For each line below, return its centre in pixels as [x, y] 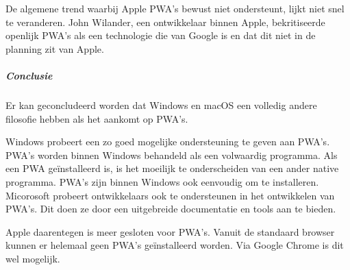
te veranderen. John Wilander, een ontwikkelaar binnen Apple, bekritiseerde [165, 22]
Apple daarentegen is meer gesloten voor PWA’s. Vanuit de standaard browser [170, 231]
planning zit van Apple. [55, 48]
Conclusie [29, 75]
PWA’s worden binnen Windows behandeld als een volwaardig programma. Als [172, 155]
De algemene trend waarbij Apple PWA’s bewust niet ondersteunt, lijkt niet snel [175, 8]
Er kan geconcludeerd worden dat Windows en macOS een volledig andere [161, 105]
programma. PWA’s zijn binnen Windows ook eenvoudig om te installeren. [162, 181]
